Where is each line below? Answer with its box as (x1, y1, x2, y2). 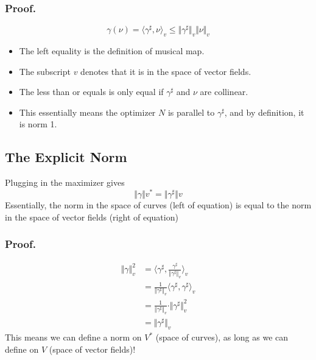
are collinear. (200, 85, 248, 98)
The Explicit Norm (5, 147, 127, 166)
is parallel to (167, 105, 215, 118)
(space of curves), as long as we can (155, 331, 289, 344)
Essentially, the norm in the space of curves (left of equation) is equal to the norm (5, 198, 312, 211)
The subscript (19, 65, 71, 77)
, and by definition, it (224, 105, 304, 118)
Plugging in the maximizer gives (5, 176, 125, 189)
